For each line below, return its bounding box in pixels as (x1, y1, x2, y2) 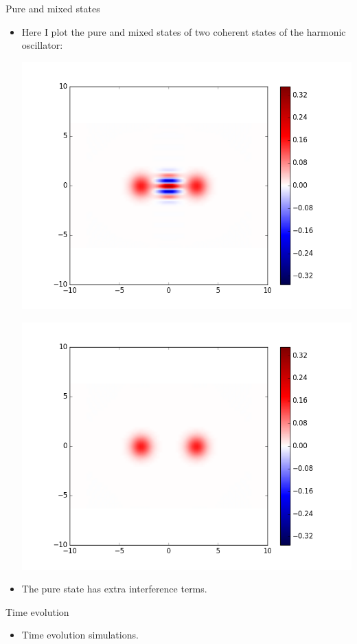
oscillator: (21, 38, 63, 52)
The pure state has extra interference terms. (21, 581, 207, 596)
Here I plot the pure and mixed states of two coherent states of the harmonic (21, 24, 346, 38)
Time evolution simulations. (21, 628, 139, 642)
